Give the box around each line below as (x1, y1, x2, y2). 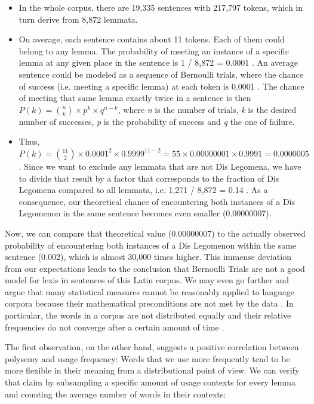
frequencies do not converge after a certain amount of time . (5, 320, 224, 333)
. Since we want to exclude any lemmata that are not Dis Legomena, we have (19, 160, 301, 172)
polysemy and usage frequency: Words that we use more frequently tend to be (5, 352, 290, 365)
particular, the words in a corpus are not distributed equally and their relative (5, 309, 291, 322)
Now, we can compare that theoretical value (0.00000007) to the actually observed (5, 227, 306, 239)
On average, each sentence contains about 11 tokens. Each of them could (19, 33, 285, 45)
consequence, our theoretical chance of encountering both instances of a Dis (19, 195, 295, 207)
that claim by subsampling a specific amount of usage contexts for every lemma (5, 376, 295, 388)
